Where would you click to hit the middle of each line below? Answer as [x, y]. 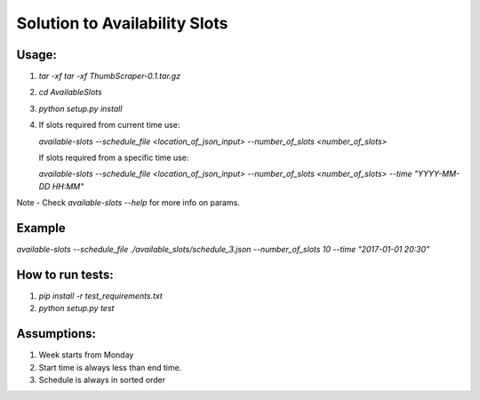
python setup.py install [80, 108]
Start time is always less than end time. [110, 367]
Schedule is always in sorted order [102, 380]
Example [41, 228]
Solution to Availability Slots [122, 23]
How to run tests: [65, 274]
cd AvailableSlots [70, 92]
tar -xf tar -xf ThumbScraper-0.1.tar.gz [110, 76]
